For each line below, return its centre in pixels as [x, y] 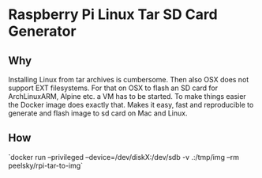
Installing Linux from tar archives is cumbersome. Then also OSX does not [129, 80]
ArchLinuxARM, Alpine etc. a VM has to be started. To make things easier [127, 96]
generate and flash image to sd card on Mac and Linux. [98, 113]
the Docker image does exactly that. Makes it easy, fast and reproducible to [131, 105]
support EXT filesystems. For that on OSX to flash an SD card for [113, 88]
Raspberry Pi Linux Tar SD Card [113, 15]
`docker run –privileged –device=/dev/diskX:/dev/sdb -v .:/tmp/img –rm [124, 157]
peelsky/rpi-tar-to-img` [46, 165]
